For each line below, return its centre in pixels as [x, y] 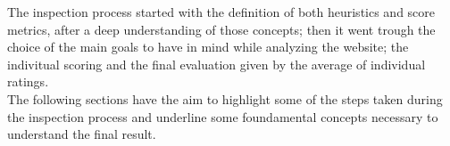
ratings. [28, 81]
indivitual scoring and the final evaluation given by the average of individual [217, 64]
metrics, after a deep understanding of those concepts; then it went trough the [221, 29]
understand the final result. [82, 134]
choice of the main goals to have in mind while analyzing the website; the [208, 47]
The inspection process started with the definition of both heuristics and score [221, 12]
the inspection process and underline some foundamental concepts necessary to [223, 116]
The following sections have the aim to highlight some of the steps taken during [225, 98]
